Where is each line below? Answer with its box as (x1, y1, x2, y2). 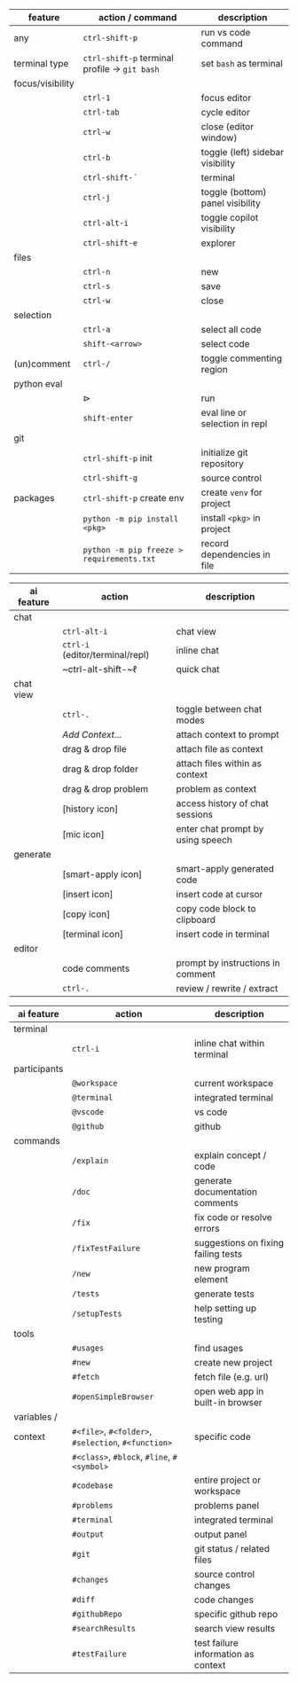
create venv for (200, 487, 263, 498)
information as (193, 1648, 255, 1660)
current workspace (193, 1077, 274, 1089)
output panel (193, 1529, 247, 1540)
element (193, 1273, 229, 1285)
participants (13, 1063, 64, 1075)
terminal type (13, 58, 69, 69)
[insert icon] (61, 888, 114, 900)
